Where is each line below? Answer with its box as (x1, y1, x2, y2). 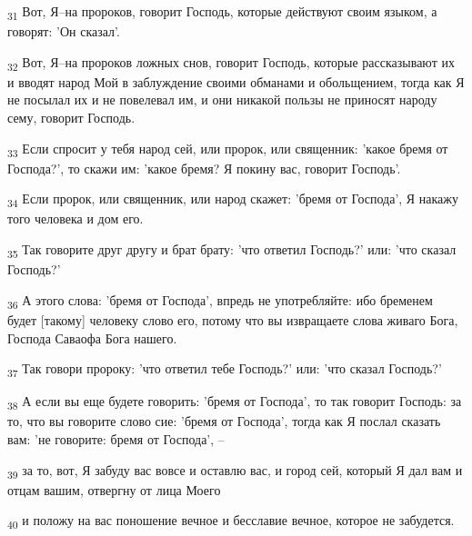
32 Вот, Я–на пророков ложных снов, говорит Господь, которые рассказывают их (7, 52, 455, 74)
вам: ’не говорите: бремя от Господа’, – (7, 429, 225, 448)
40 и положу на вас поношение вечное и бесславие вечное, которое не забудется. (7, 511, 455, 532)
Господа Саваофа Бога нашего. (7, 328, 177, 347)
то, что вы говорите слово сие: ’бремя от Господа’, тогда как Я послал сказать (7, 412, 441, 431)
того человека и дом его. (7, 209, 144, 228)
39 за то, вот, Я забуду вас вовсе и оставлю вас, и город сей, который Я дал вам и (7, 460, 463, 481)
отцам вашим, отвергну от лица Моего (7, 480, 221, 499)
